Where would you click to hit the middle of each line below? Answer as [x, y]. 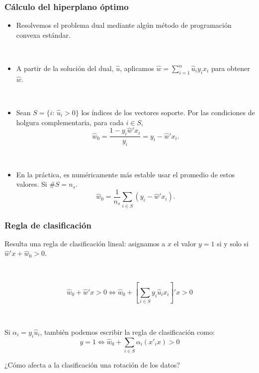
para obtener [230, 68]
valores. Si [32, 184]
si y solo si [233, 243]
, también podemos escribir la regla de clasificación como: [127, 332]
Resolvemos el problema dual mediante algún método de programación [124, 25]
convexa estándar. [43, 35]
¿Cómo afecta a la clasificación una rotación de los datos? [92, 364]
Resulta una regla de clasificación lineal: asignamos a [85, 243]
